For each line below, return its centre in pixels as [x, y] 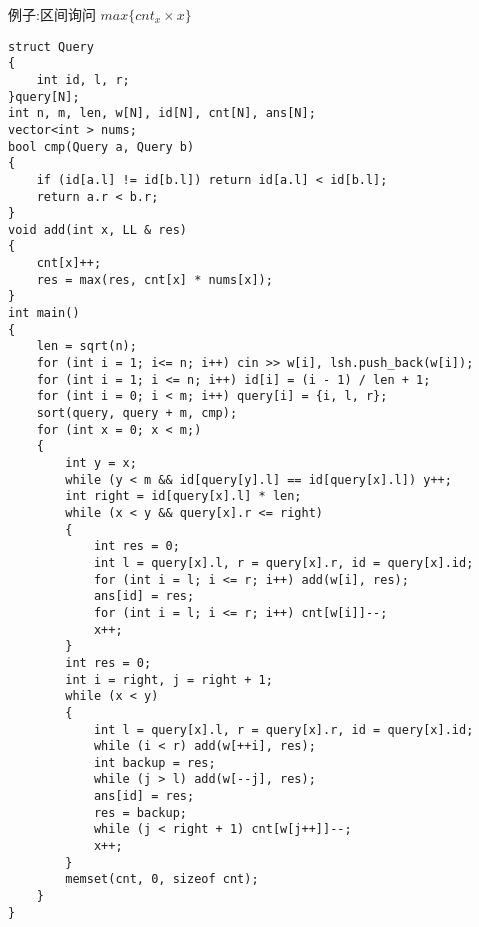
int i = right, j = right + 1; [169, 679]
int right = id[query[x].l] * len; [183, 496]
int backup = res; [154, 762]
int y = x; [101, 463]
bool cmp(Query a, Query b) [101, 146]
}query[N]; [44, 96]
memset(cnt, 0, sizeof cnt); [162, 879]
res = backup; [140, 812]
